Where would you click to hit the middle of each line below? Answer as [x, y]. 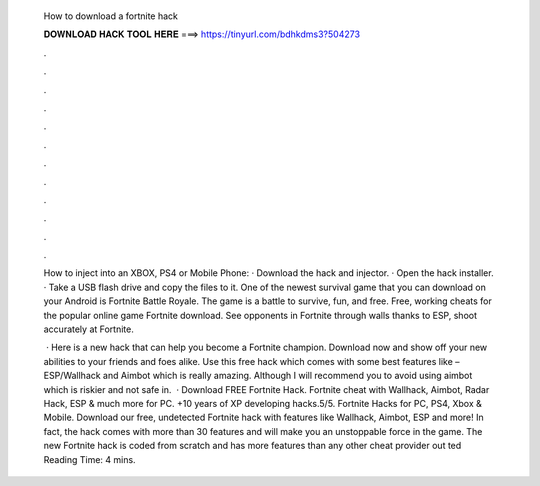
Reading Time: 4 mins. [89, 459]
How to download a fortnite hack [111, 16]
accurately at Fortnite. [88, 329]
